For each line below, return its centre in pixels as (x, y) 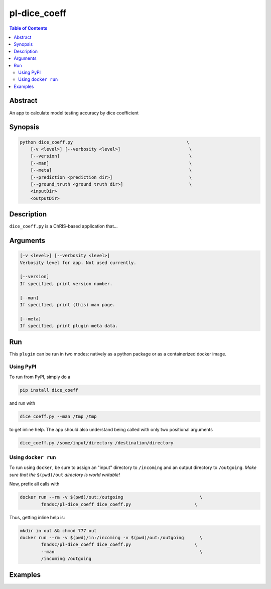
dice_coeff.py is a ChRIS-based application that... (63, 226)
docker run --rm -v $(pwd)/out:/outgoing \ (111, 497)
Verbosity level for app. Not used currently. (78, 263)
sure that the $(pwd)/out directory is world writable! (65, 475)
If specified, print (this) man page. (67, 305)
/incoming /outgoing (66, 559)
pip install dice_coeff (49, 390)
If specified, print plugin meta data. (69, 326)
